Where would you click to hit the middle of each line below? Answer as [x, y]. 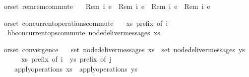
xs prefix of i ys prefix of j [66, 59]
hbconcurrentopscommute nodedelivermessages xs [84, 33]
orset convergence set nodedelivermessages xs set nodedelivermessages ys [124, 49]
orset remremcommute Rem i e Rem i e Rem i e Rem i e [107, 6]
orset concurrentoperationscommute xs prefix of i [86, 23]
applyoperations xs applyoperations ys [76, 68]
